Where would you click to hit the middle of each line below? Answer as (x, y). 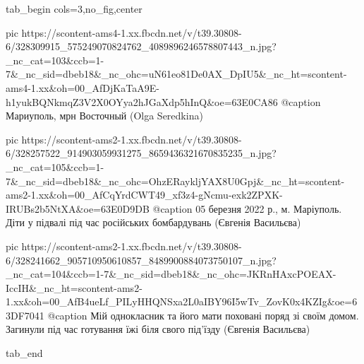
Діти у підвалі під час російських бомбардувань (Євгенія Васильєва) (153, 222)
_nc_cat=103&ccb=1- (55, 60)
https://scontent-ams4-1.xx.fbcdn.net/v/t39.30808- (132, 32)
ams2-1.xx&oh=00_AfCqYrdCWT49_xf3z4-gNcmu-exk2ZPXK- (144, 195)
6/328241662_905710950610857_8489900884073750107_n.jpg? (141, 260)
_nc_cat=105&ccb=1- (55, 166)
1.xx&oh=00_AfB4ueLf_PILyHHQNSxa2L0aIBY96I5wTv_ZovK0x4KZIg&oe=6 (182, 301)
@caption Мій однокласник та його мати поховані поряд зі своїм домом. (203, 315)
